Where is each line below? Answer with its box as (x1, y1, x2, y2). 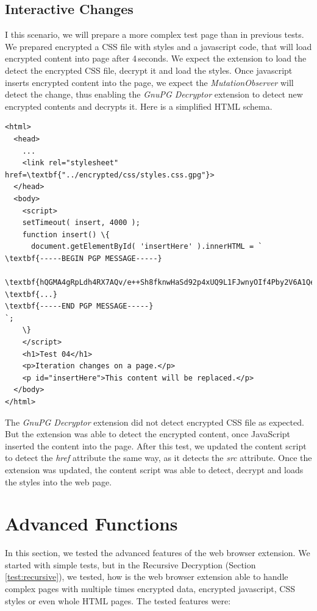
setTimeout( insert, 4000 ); (22, 218, 140, 227)
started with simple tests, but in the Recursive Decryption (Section (5, 558, 256, 571)
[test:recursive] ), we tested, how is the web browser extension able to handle (5, 570, 288, 583)
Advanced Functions (5, 511, 178, 536)
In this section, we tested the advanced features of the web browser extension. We (5, 546, 310, 559)
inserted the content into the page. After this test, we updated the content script (5, 439, 307, 452)
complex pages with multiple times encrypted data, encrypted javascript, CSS (5, 582, 295, 595)
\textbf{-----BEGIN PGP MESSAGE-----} (5, 254, 162, 263)
